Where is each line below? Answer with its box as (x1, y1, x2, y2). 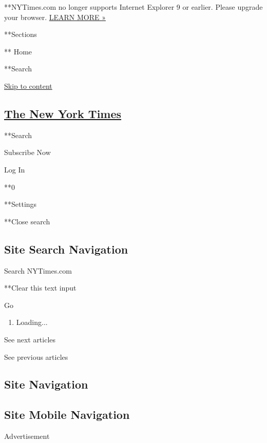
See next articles (4, 334, 56, 344)
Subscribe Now (4, 147, 51, 158)
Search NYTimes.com (4, 265, 72, 276)
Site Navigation (4, 376, 88, 392)
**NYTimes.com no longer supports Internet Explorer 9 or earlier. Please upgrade (4, 2, 263, 12)
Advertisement (4, 431, 50, 441)
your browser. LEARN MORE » (4, 11, 106, 22)
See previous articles (4, 351, 68, 362)
